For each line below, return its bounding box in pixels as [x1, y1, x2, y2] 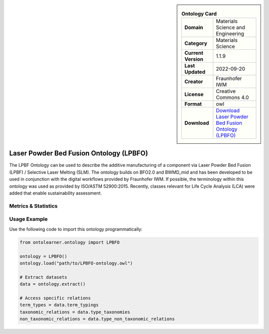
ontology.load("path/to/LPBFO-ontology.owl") [19, 260, 133, 266]
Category [184, 40, 208, 47]
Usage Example [9, 216, 48, 223]
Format [184, 101, 202, 108]
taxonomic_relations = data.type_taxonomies [19, 309, 131, 315]
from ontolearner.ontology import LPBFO [19, 239, 120, 245]
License [184, 91, 204, 98]
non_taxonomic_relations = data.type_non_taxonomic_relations [19, 316, 175, 322]
